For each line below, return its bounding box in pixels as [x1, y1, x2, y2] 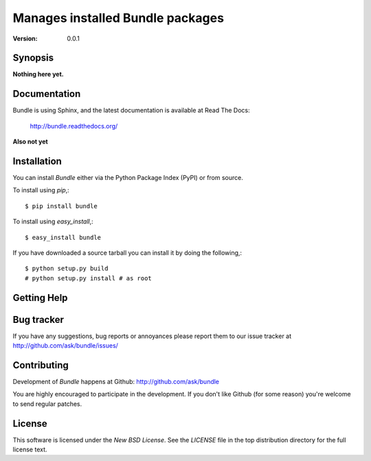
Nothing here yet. [12, 70, 65, 78]
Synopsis [12, 52, 54, 64]
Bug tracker [12, 313, 65, 326]
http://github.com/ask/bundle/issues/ [12, 341, 118, 350]
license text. [12, 445, 47, 453]
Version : [12, 34, 38, 43]
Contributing [12, 359, 69, 371]
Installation [12, 155, 62, 167]
